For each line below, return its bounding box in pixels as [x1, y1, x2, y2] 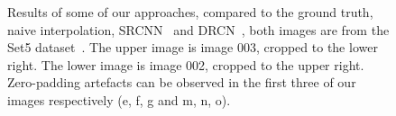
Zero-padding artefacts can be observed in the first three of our [7, 73, 356, 92]
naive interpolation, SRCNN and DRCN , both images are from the [7, 20, 390, 39]
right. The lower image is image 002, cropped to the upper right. [7, 55, 364, 74]
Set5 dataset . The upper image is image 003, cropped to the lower [7, 38, 378, 57]
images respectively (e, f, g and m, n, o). [7, 90, 231, 109]
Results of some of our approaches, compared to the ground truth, [7, 3, 373, 21]
